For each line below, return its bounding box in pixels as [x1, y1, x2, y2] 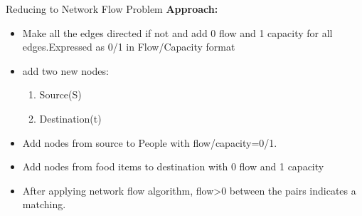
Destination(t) [39, 110, 102, 125]
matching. [22, 197, 66, 212]
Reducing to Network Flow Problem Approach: [6, 1, 218, 16]
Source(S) [39, 87, 82, 102]
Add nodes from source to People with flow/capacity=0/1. [22, 135, 277, 150]
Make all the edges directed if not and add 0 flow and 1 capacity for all [22, 25, 333, 40]
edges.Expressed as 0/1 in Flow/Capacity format [22, 39, 235, 54]
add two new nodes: [22, 63, 109, 78]
